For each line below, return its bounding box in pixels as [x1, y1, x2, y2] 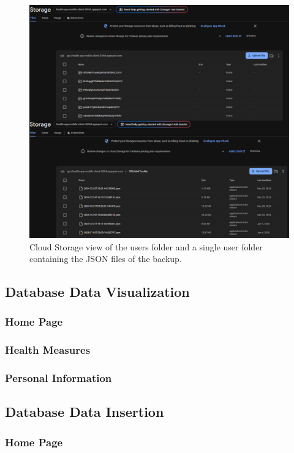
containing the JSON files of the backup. [29, 252, 182, 265]
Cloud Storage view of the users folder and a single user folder [29, 240, 263, 253]
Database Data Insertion [5, 402, 164, 421]
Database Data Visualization [5, 282, 190, 301]
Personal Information [5, 370, 112, 386]
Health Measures [5, 342, 91, 358]
